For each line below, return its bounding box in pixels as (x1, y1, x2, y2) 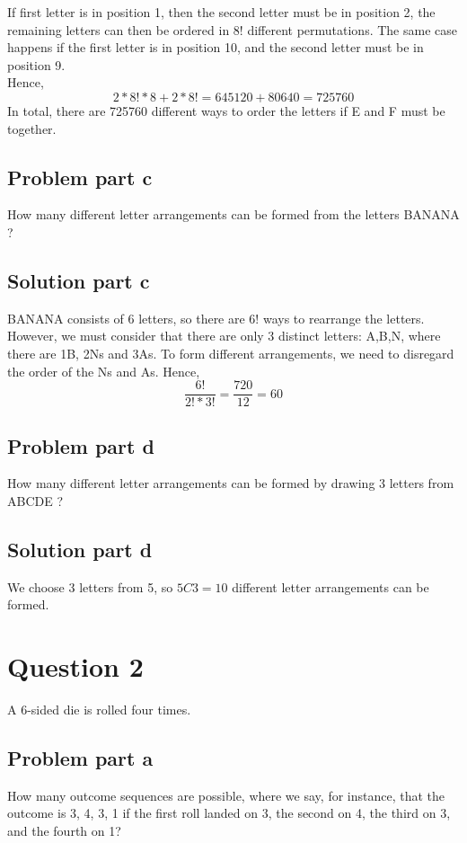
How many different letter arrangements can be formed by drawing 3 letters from (7, 474, 454, 492)
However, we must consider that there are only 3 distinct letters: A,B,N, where (7, 326, 441, 345)
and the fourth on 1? (7, 821, 121, 840)
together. (7, 119, 57, 138)
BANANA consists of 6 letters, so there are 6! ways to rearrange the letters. (7, 308, 425, 327)
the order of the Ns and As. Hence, (7, 361, 200, 380)
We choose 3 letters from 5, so (7, 577, 173, 596)
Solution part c (7, 266, 150, 294)
